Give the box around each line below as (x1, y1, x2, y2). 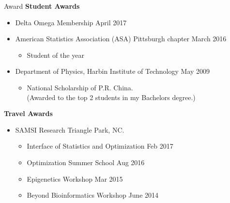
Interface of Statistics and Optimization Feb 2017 (27, 141, 173, 151)
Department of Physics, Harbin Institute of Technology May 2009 (15, 66, 210, 76)
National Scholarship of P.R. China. (27, 82, 133, 92)
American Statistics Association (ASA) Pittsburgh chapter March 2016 (15, 34, 227, 44)
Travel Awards (4, 108, 53, 118)
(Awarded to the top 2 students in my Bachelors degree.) (27, 92, 196, 102)
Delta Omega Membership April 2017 (15, 17, 127, 27)
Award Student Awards (4, 1, 80, 11)
